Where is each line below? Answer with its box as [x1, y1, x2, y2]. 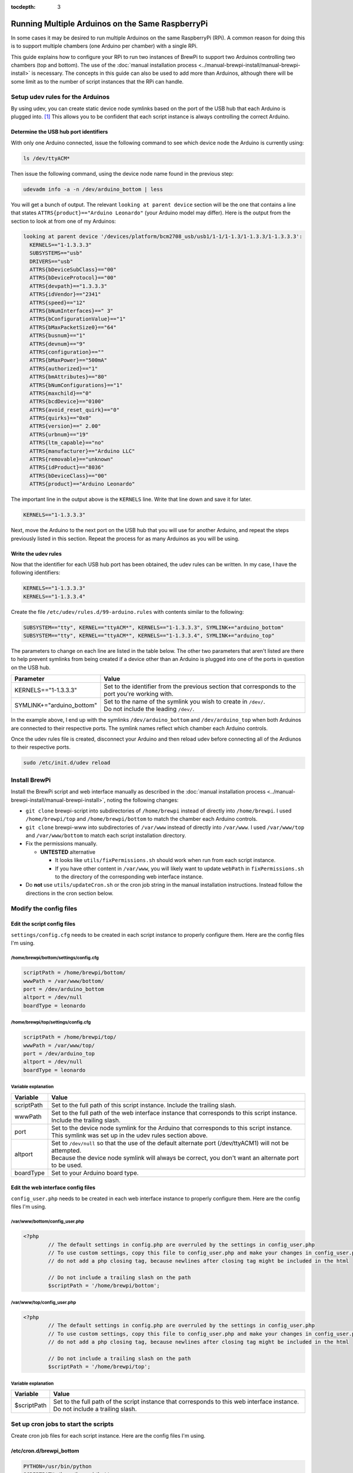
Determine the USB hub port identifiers [11, 128, 108, 136]
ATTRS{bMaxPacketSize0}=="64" [29, 324, 117, 331]
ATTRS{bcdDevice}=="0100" [29, 398, 104, 405]
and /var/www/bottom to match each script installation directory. [25, 832, 187, 839]
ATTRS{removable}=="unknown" [29, 456, 114, 463]
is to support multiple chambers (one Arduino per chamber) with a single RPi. [11, 42, 198, 49]
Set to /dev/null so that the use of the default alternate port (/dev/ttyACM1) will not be [51, 1139, 289, 1147]
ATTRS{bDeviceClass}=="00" [29, 472, 108, 479]
